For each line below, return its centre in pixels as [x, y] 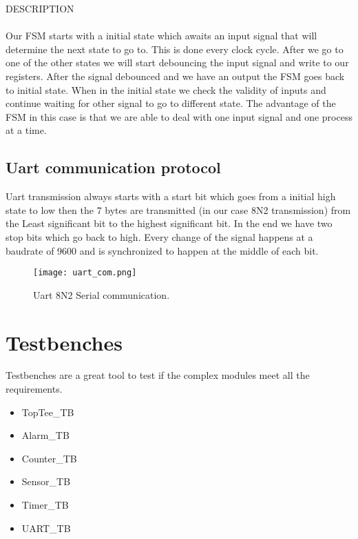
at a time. [26, 130]
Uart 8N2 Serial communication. [102, 294]
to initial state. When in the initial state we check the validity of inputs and [166, 89]
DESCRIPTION [40, 8]
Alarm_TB [45, 435]
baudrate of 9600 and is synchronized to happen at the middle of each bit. [162, 250]
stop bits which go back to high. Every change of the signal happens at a [159, 236]
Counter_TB [49, 458]
